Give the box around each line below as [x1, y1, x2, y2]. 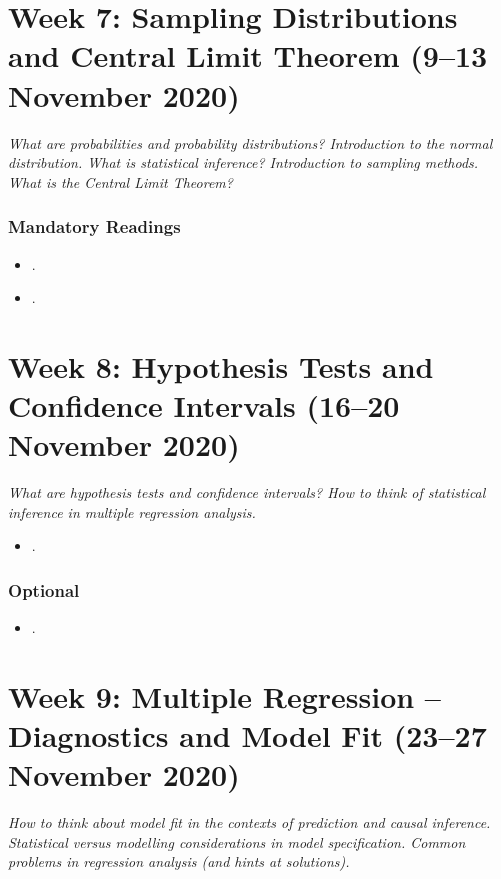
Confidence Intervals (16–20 [8, 385, 400, 426]
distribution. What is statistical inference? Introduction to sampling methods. [8, 152, 479, 173]
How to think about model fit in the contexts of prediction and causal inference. [8, 812, 491, 833]
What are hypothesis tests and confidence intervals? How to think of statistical [8, 482, 486, 503]
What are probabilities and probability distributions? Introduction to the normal [8, 132, 493, 153]
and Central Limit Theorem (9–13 [8, 35, 488, 76]
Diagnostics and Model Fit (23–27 [8, 715, 487, 756]
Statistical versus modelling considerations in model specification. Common [8, 831, 466, 852]
